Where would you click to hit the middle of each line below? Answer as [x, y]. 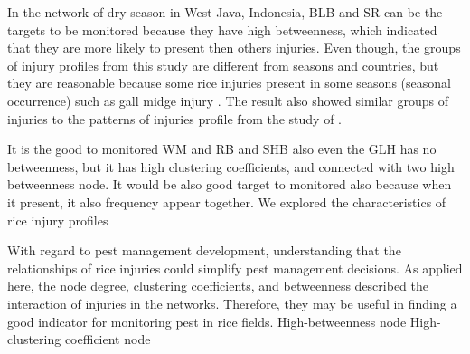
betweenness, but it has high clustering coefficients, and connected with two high [231, 166]
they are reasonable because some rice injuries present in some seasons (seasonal [229, 83]
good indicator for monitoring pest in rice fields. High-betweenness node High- [224, 321]
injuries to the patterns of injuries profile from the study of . [175, 118]
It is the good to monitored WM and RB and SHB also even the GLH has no [222, 149]
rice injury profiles [58, 220]
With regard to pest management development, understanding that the [204, 250]
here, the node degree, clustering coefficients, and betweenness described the [218, 286]
